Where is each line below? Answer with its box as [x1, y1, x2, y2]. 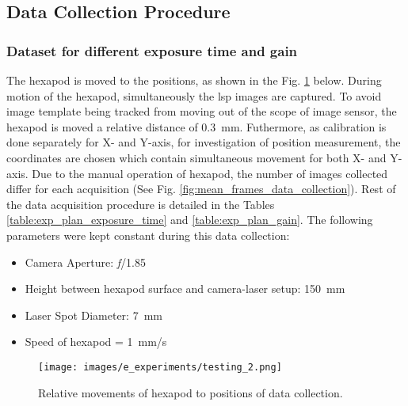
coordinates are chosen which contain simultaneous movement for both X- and [6, 149, 387, 165]
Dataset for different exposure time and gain [6, 40, 298, 60]
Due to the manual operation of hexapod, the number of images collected [32, 165, 388, 181]
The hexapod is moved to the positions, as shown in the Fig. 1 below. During [6, 72, 382, 88]
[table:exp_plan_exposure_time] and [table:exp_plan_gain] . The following [6, 211, 373, 228]
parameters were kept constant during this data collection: [6, 226, 290, 243]
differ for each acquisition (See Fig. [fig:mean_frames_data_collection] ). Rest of [6, 180, 396, 197]
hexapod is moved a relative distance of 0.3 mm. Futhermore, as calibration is [6, 118, 387, 135]
